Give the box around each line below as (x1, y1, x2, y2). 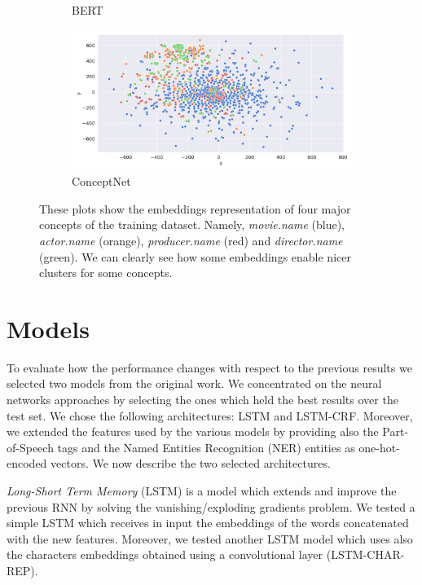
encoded (7, 455, 47, 472)
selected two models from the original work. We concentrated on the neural (7, 375, 382, 392)
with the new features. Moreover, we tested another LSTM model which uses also (7, 530, 413, 547)
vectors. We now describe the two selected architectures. (51, 455, 331, 472)
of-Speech (7, 438, 54, 455)
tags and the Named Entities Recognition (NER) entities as (57, 438, 355, 455)
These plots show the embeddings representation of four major (39, 200, 351, 217)
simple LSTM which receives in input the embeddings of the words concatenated (7, 514, 409, 531)
